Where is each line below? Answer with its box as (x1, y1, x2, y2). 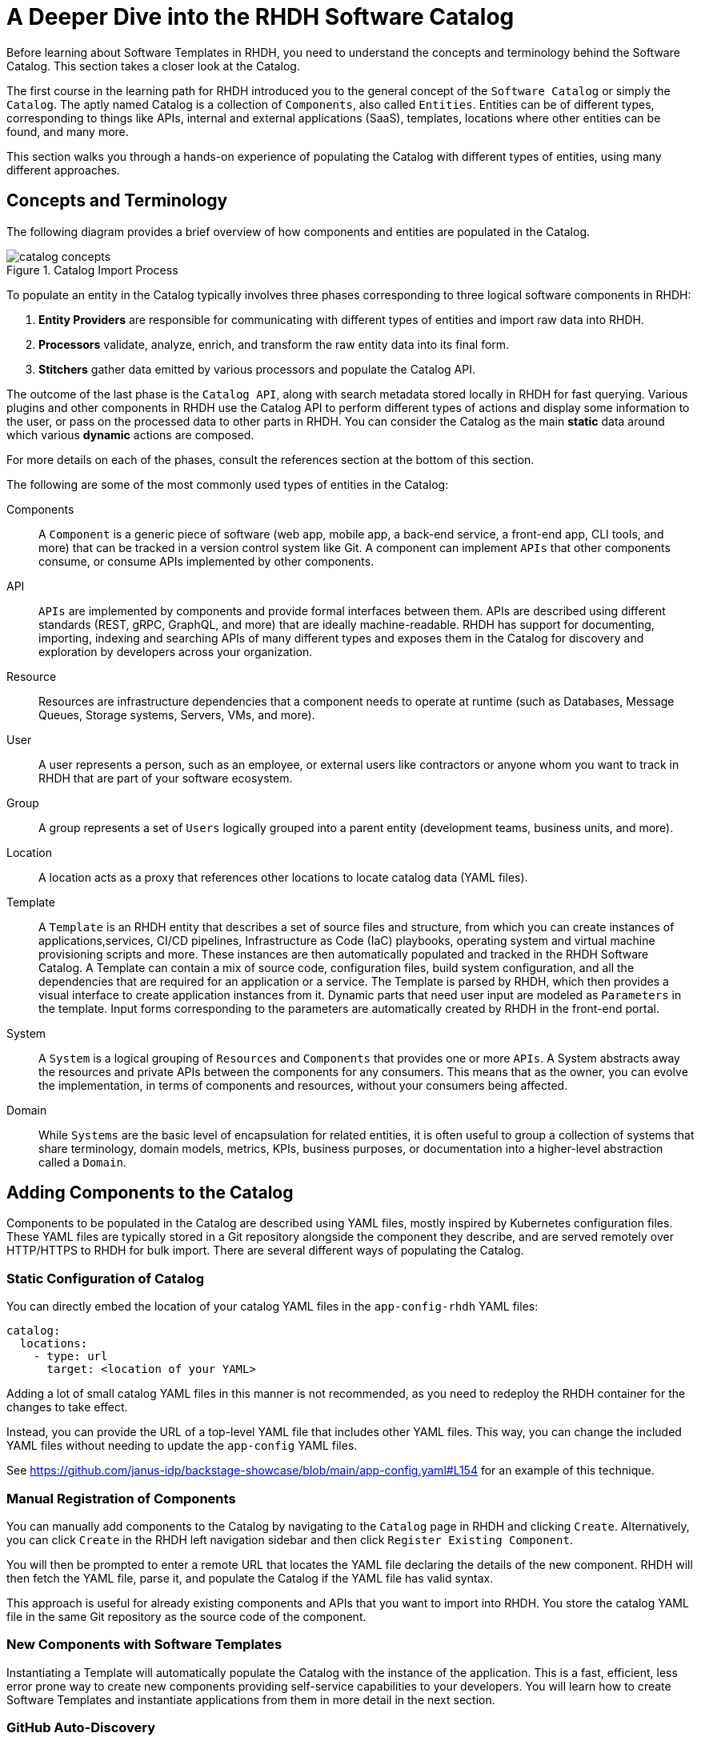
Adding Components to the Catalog (6, 1183, 294, 1203)
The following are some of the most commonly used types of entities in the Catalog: (6, 477, 449, 491)
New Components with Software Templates (6, 1636, 282, 1653)
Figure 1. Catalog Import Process (6, 262, 178, 277)
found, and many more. (6, 124, 129, 138)
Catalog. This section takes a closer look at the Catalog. (6, 58, 300, 73)
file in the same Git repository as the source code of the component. (6, 1609, 367, 1623)
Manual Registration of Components (6, 1490, 236, 1507)
